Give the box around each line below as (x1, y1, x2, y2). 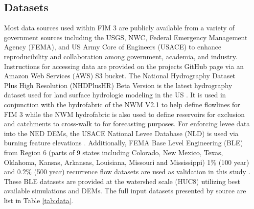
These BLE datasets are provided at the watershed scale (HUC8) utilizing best (4, 176, 240, 186)
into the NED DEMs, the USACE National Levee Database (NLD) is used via (4, 128, 239, 138)
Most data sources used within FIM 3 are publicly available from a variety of (4, 23, 235, 33)
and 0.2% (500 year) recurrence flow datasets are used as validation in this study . (4, 166, 251, 177)
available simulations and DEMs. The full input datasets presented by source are (4, 186, 246, 196)
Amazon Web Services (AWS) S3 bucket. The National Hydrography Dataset (4, 70, 235, 81)
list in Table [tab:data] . (4, 195, 73, 205)
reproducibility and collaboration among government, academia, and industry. (4, 51, 238, 61)
